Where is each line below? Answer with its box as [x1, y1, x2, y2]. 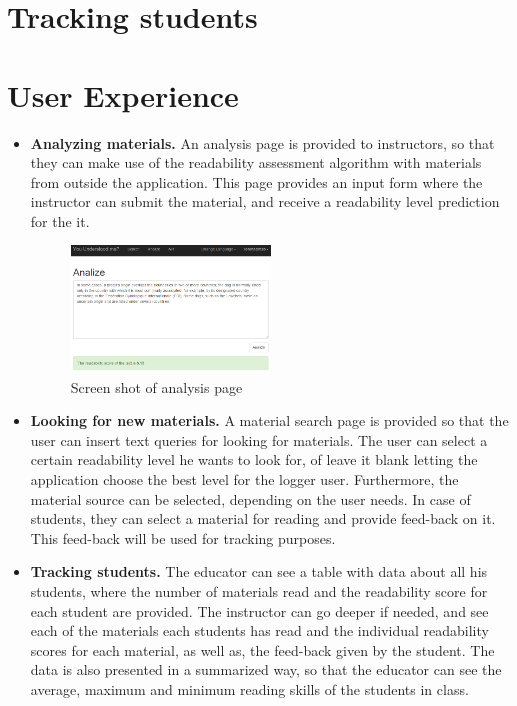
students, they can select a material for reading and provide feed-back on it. [30, 508, 496, 529]
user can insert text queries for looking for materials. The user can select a [30, 429, 488, 450]
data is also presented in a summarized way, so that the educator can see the [30, 659, 502, 680]
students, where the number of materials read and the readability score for [30, 581, 488, 601]
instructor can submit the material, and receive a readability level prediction [30, 191, 500, 212]
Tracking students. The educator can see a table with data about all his [30, 561, 488, 582]
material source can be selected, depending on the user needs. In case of [30, 488, 471, 509]
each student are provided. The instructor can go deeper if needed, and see [30, 600, 489, 621]
